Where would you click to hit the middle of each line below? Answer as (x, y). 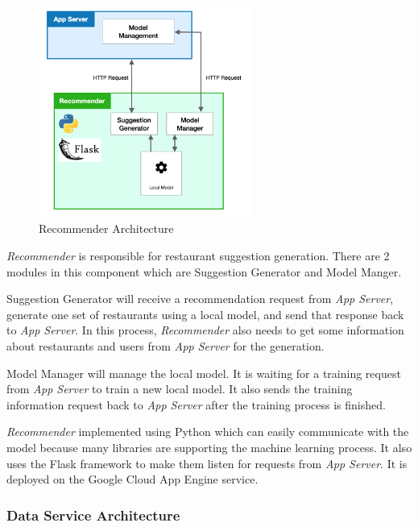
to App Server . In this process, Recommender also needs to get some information (205, 330)
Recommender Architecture (106, 228)
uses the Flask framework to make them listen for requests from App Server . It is (207, 463)
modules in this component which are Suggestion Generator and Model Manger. (204, 271)
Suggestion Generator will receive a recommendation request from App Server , (200, 299)
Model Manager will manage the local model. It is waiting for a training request (204, 373)
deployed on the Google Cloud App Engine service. (132, 479)
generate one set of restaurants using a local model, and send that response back (205, 314)
